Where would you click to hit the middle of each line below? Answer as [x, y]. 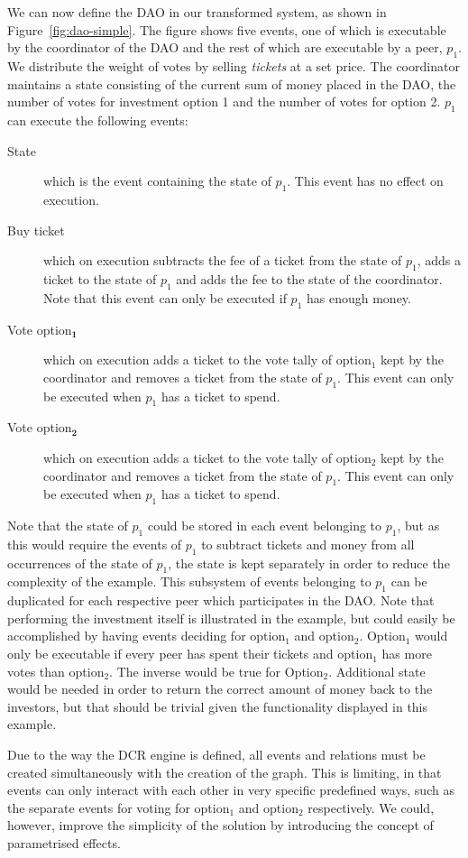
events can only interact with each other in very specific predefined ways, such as [231, 790]
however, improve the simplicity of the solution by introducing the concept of [220, 825]
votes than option [56, 671]
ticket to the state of [100, 278]
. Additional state [377, 671]
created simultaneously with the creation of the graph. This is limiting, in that [225, 772]
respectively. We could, [371, 807]
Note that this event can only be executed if [165, 297]
